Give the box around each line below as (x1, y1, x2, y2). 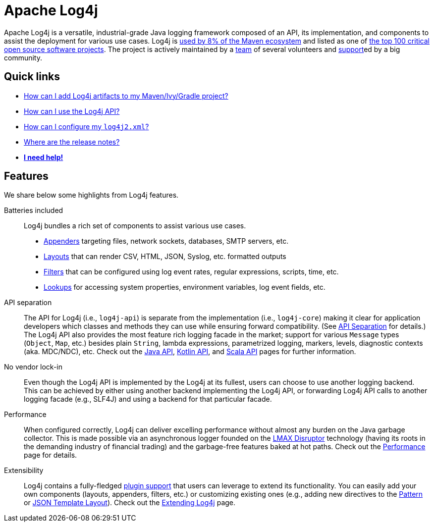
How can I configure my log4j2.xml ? (24, 122, 149, 131)
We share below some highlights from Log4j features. (4, 191, 179, 200)
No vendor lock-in (4, 363, 63, 371)
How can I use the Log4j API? (24, 106, 120, 115)
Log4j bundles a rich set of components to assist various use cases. (24, 221, 246, 230)
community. (4, 53, 42, 62)
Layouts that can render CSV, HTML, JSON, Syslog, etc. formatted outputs (44, 252, 286, 261)
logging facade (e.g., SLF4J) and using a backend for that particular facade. (24, 395, 272, 404)
